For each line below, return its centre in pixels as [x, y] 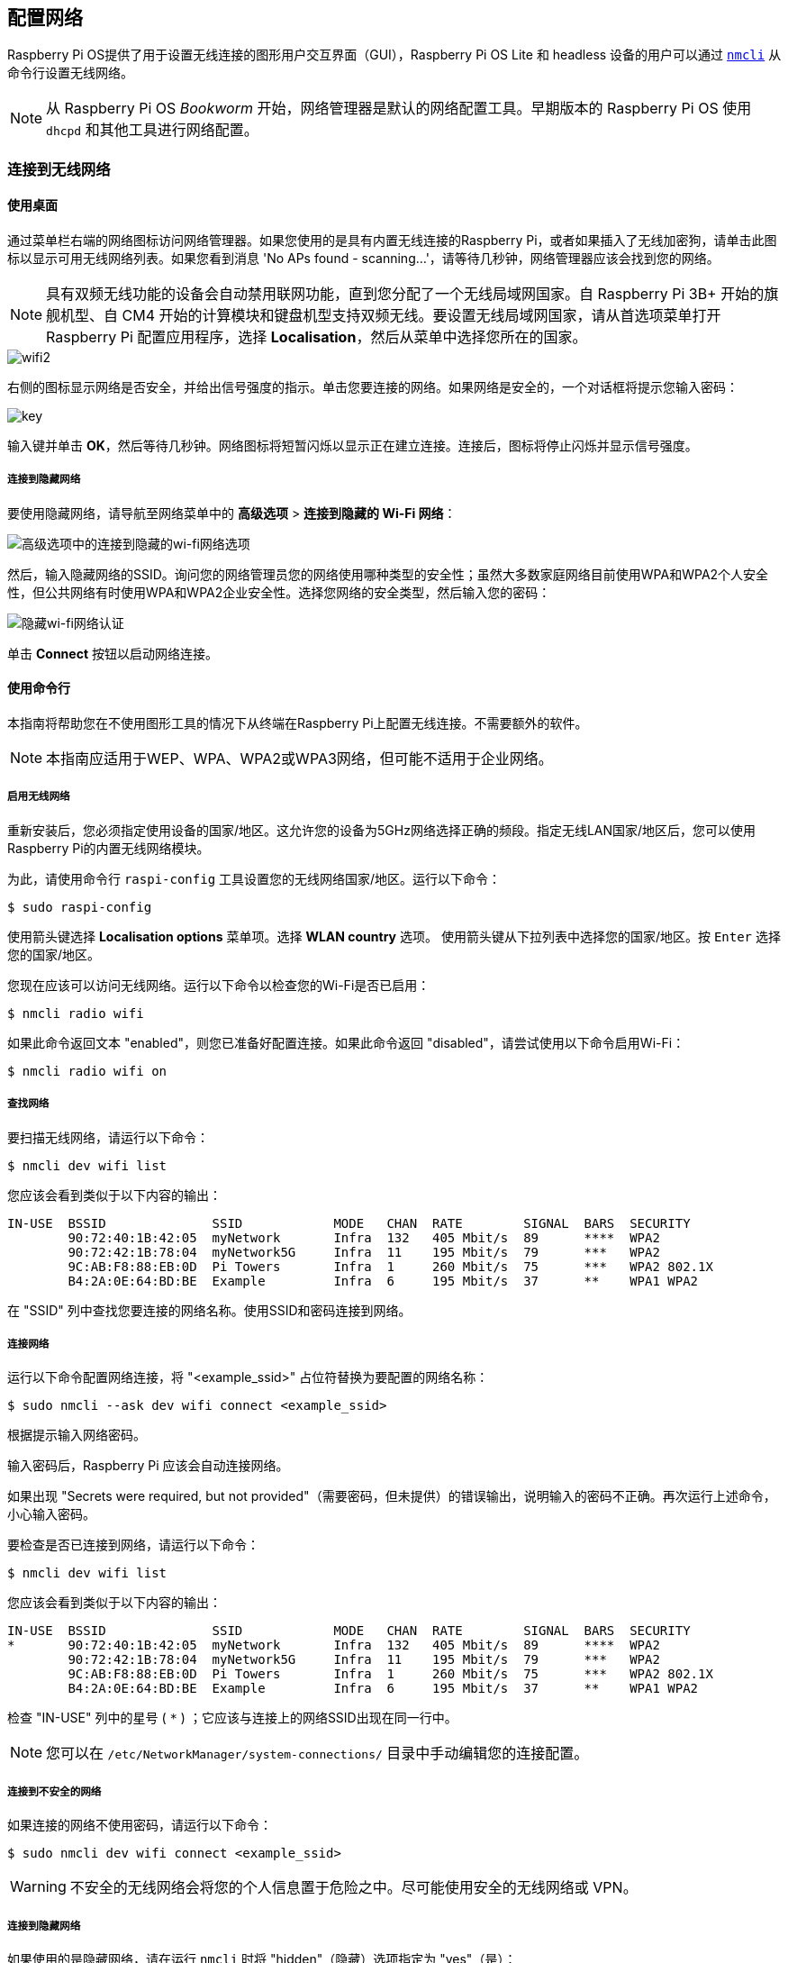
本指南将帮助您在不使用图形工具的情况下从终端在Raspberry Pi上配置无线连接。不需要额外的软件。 [298, 723]
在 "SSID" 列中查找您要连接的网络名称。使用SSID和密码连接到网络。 [209, 1310]
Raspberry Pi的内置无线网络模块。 [109, 848]
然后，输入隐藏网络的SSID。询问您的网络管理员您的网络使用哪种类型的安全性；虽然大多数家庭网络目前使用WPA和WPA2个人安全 [388, 574]
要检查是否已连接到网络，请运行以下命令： [133, 1545]
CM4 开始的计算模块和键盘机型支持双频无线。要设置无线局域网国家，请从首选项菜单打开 [421, 316]
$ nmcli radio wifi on [87, 1071]
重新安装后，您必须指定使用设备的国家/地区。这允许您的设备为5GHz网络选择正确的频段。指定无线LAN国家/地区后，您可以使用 [382, 830]
